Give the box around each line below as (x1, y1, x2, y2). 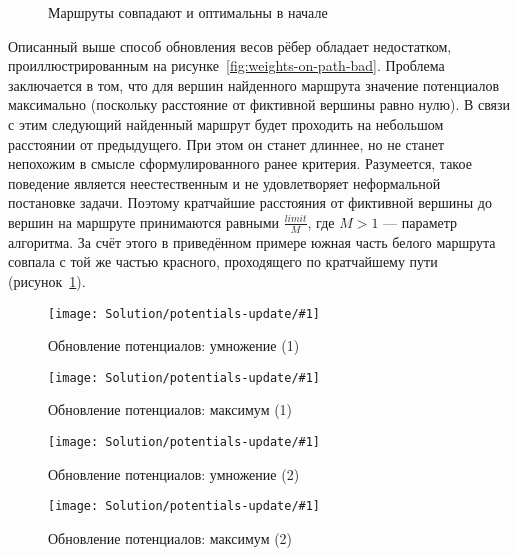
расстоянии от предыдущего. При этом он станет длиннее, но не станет (8, 133, 445, 154)
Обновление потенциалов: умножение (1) (48, 335, 300, 356)
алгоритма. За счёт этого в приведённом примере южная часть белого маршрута (8, 231, 496, 252)
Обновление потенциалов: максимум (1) (48, 399, 293, 420)
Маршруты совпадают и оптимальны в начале (48, 2, 328, 22)
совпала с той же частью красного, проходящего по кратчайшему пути (8, 251, 438, 272)
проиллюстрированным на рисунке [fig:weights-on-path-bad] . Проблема (8, 55, 445, 76)
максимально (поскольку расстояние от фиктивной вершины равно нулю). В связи (8, 94, 511, 115)
